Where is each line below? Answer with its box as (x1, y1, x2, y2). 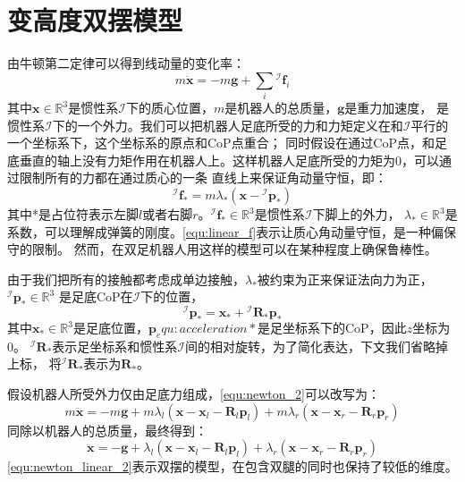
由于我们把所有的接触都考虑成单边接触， (7, 269, 245, 288)
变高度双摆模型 (7, 2, 183, 38)
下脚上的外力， (312, 205, 401, 224)
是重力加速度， (344, 98, 433, 117)
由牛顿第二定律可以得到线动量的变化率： (7, 54, 245, 72)
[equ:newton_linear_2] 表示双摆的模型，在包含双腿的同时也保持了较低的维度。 (7, 457, 458, 476)
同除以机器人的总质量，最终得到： (7, 420, 207, 439)
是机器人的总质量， (224, 98, 338, 117)
